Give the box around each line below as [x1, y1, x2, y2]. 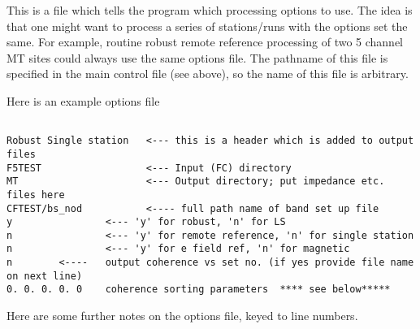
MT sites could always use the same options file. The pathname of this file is [6, 49, 388, 66]
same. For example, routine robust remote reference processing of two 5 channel [6, 33, 404, 50]
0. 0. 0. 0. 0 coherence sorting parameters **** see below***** [6, 284, 391, 296]
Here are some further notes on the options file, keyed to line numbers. [6, 307, 358, 324]
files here [6, 188, 65, 201]
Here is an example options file [6, 92, 160, 109]
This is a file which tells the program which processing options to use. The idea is [6, 2, 413, 18]
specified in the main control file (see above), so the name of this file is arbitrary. [6, 65, 409, 82]
